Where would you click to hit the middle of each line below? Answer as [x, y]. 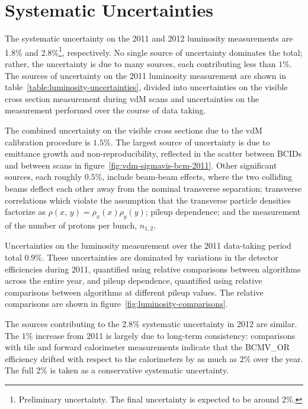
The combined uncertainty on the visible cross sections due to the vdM [134, 130]
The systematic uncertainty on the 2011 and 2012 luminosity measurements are [149, 38]
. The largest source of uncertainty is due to [190, 142]
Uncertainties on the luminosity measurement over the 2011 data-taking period [148, 245]
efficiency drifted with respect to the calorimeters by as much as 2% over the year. [154, 358]
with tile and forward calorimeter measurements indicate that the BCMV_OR [147, 347]
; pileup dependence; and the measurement [223, 212]
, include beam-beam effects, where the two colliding [197, 177]
